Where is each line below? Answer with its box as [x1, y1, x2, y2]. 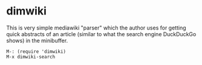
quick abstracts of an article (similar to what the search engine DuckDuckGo [6, 30, 197, 37]
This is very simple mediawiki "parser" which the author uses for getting [6, 24, 186, 31]
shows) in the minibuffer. [6, 37, 68, 44]
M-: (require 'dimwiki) [6, 48, 67, 55]
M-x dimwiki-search [6, 54, 56, 60]
